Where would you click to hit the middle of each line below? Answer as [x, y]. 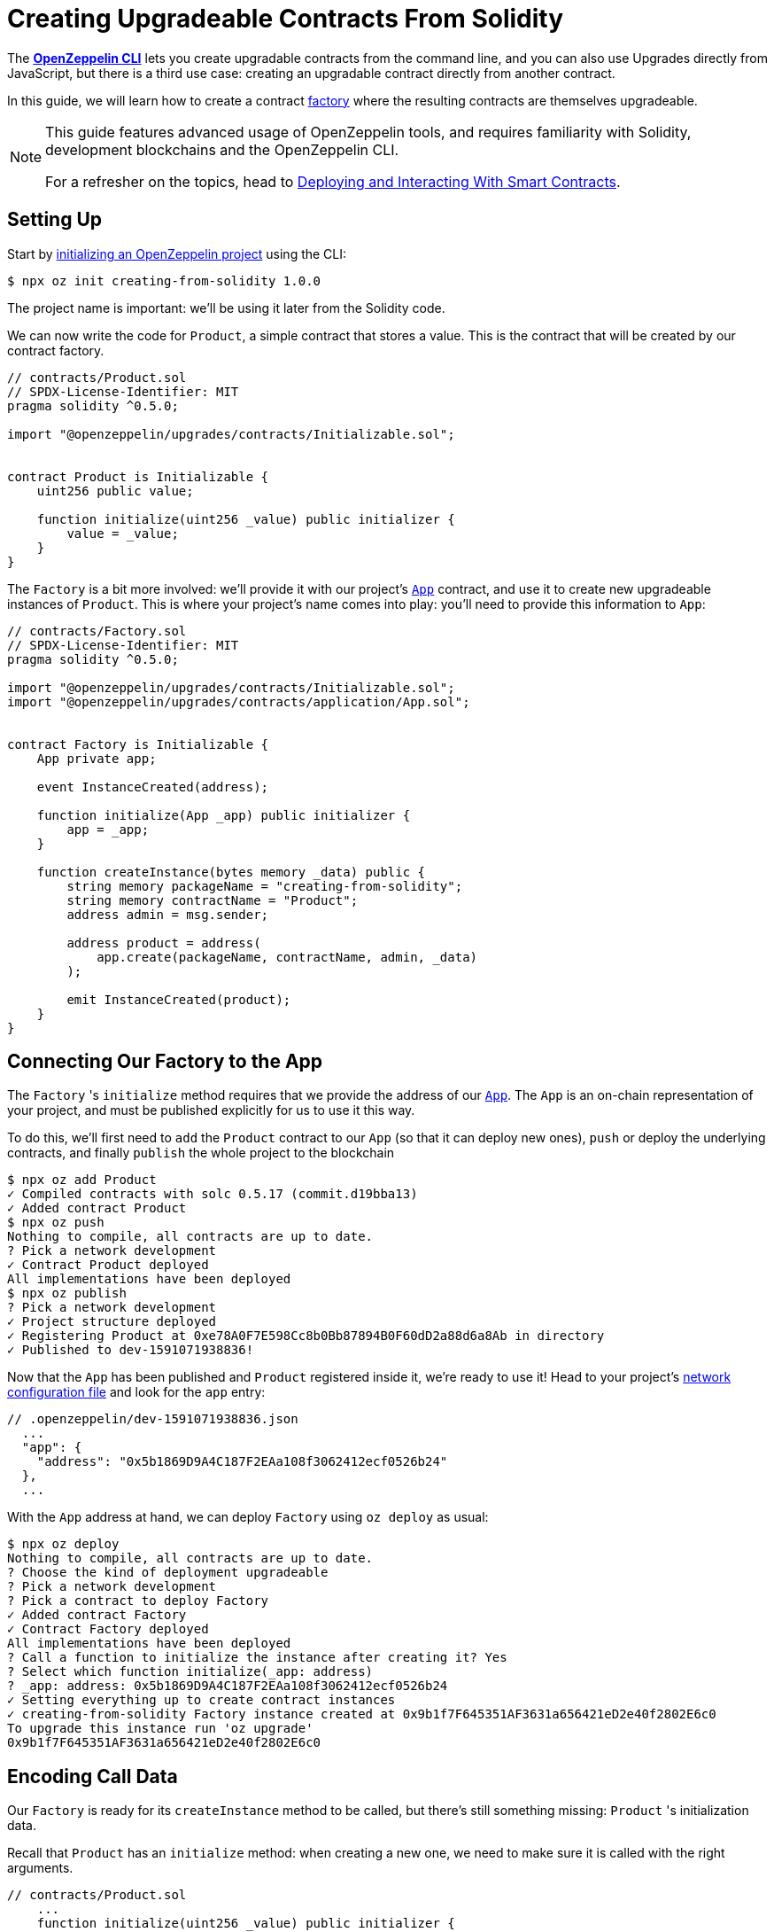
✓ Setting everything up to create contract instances [201, 1700]
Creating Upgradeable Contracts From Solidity [286, 19]
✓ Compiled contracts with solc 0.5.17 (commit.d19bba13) [213, 1194]
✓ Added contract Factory [97, 1615]
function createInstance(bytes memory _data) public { [231, 872]
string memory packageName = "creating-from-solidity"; [265, 886]
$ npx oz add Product [82, 1180]
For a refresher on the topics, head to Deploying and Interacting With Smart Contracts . [333, 181]
